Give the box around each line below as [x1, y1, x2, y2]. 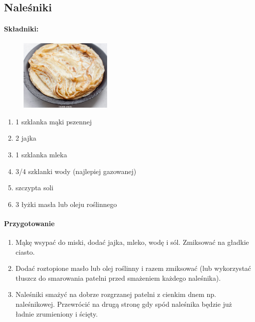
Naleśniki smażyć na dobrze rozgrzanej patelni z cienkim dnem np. [15, 289, 216, 299]
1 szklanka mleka [15, 149, 67, 159]
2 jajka [15, 133, 36, 143]
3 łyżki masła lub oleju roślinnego [15, 199, 117, 209]
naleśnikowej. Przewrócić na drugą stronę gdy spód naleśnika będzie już [15, 299, 232, 309]
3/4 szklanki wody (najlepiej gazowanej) [15, 166, 137, 176]
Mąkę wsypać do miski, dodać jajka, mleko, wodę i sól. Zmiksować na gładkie [15, 237, 249, 247]
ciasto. [15, 246, 35, 257]
